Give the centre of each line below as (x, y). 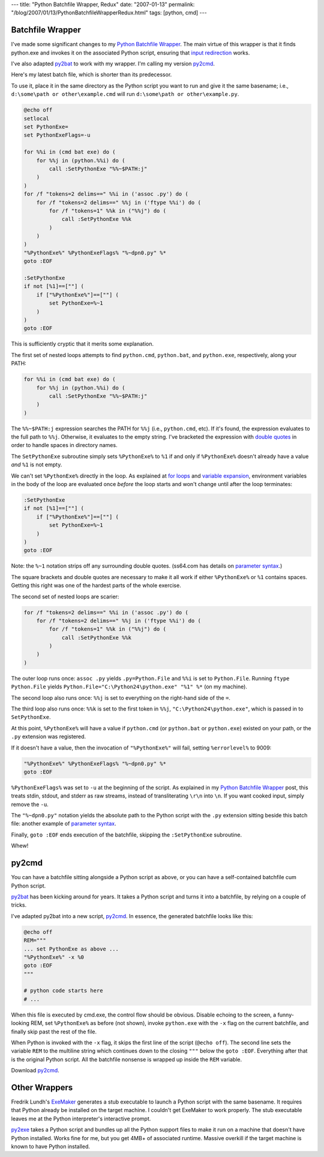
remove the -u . (30, 804)
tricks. (19, 905)
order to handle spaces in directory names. (64, 445)
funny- (286, 1015)
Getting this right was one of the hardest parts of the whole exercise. (96, 586)
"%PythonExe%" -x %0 (54, 957)
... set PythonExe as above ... (71, 949)
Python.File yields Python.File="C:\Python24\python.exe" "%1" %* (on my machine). (129, 687)
